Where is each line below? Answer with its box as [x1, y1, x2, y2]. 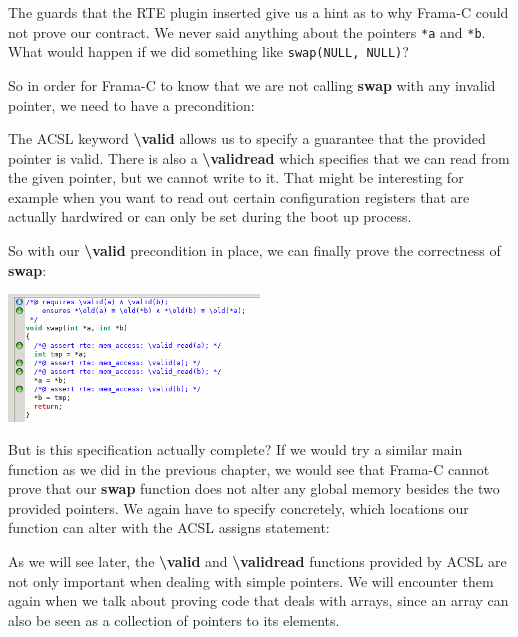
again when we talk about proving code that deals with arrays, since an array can [8, 590, 509, 611]
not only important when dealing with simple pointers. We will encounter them [8, 570, 494, 591]
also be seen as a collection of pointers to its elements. [8, 609, 340, 630]
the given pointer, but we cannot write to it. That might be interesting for [8, 167, 464, 188]
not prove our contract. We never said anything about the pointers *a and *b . [8, 21, 486, 42]
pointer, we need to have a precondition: [8, 94, 255, 115]
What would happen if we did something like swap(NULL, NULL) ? [8, 41, 409, 62]
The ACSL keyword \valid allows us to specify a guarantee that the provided [8, 128, 486, 149]
